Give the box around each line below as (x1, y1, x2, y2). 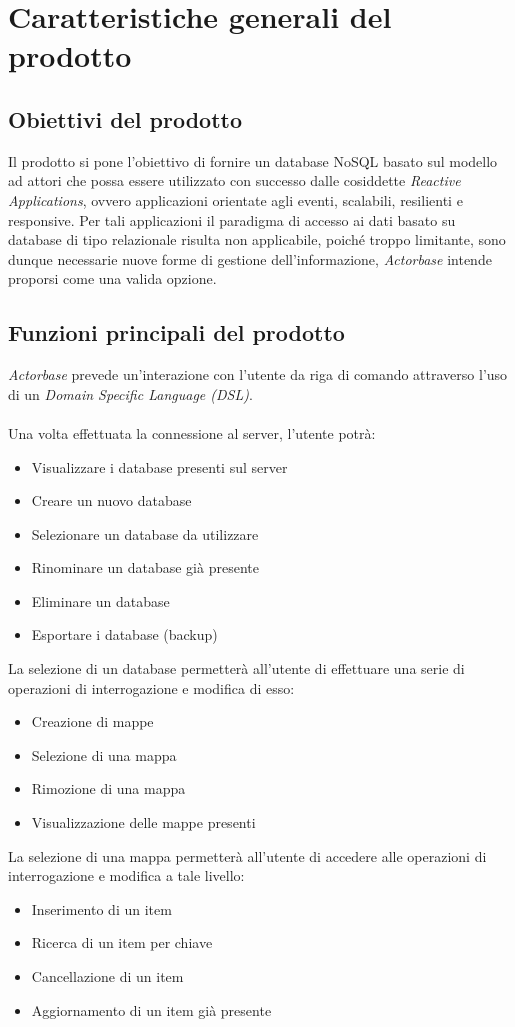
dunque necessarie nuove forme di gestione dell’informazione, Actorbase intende (8, 248, 492, 269)
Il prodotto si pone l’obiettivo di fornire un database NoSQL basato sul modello (8, 150, 498, 171)
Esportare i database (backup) (31, 624, 218, 645)
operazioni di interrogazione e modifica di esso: (8, 677, 295, 698)
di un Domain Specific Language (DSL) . (8, 383, 253, 404)
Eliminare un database (31, 590, 170, 611)
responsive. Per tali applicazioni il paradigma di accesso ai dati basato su (8, 209, 456, 230)
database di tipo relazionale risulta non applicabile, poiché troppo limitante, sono (8, 229, 506, 250)
